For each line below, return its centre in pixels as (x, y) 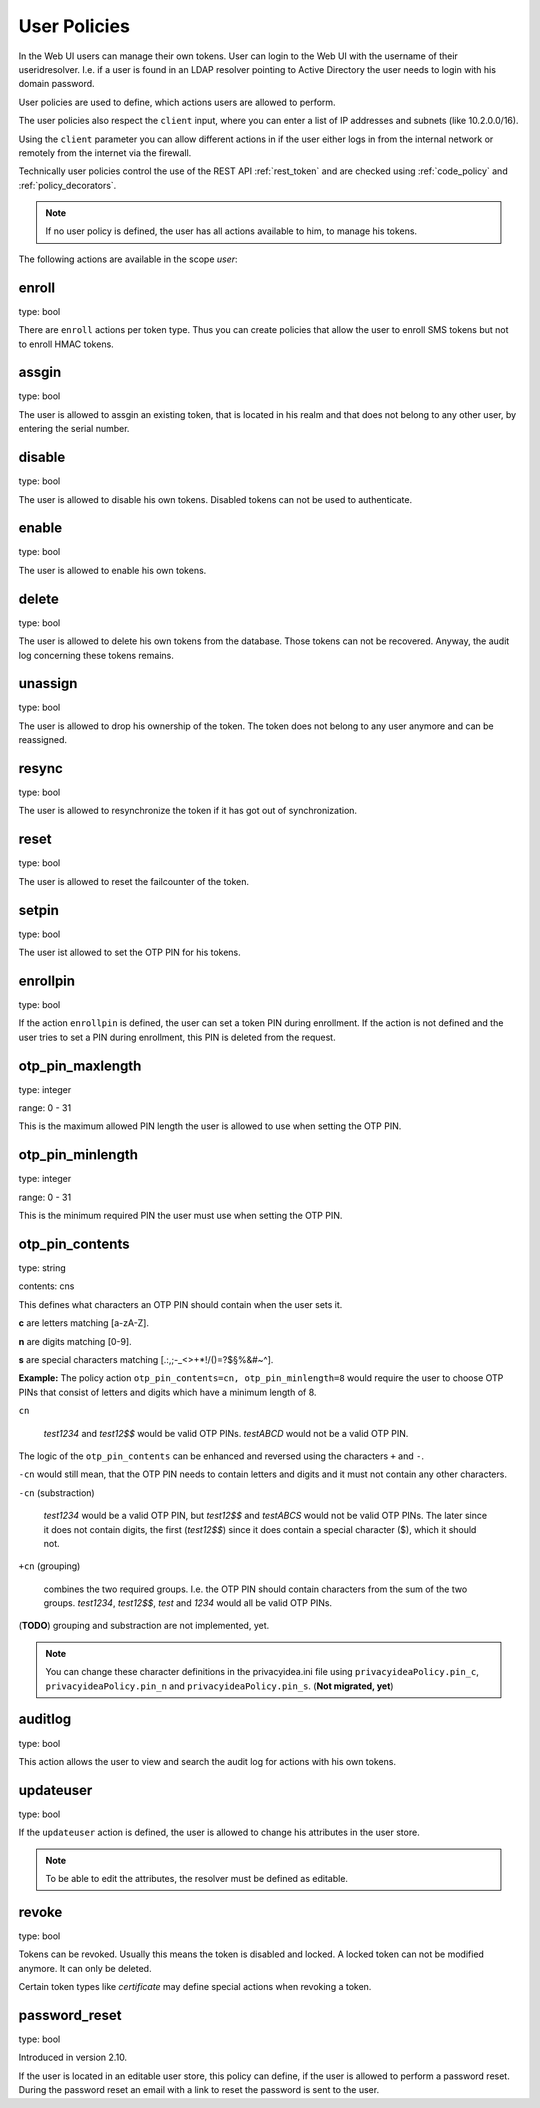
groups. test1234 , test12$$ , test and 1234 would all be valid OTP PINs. (188, 1603)
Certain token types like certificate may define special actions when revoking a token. (195, 1987)
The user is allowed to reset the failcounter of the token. (134, 881)
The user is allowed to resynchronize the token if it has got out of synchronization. (188, 811)
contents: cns (46, 1286)
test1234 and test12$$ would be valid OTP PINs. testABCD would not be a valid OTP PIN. (226, 1433)
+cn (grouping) (49, 1566)
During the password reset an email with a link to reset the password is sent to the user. (199, 2090)
